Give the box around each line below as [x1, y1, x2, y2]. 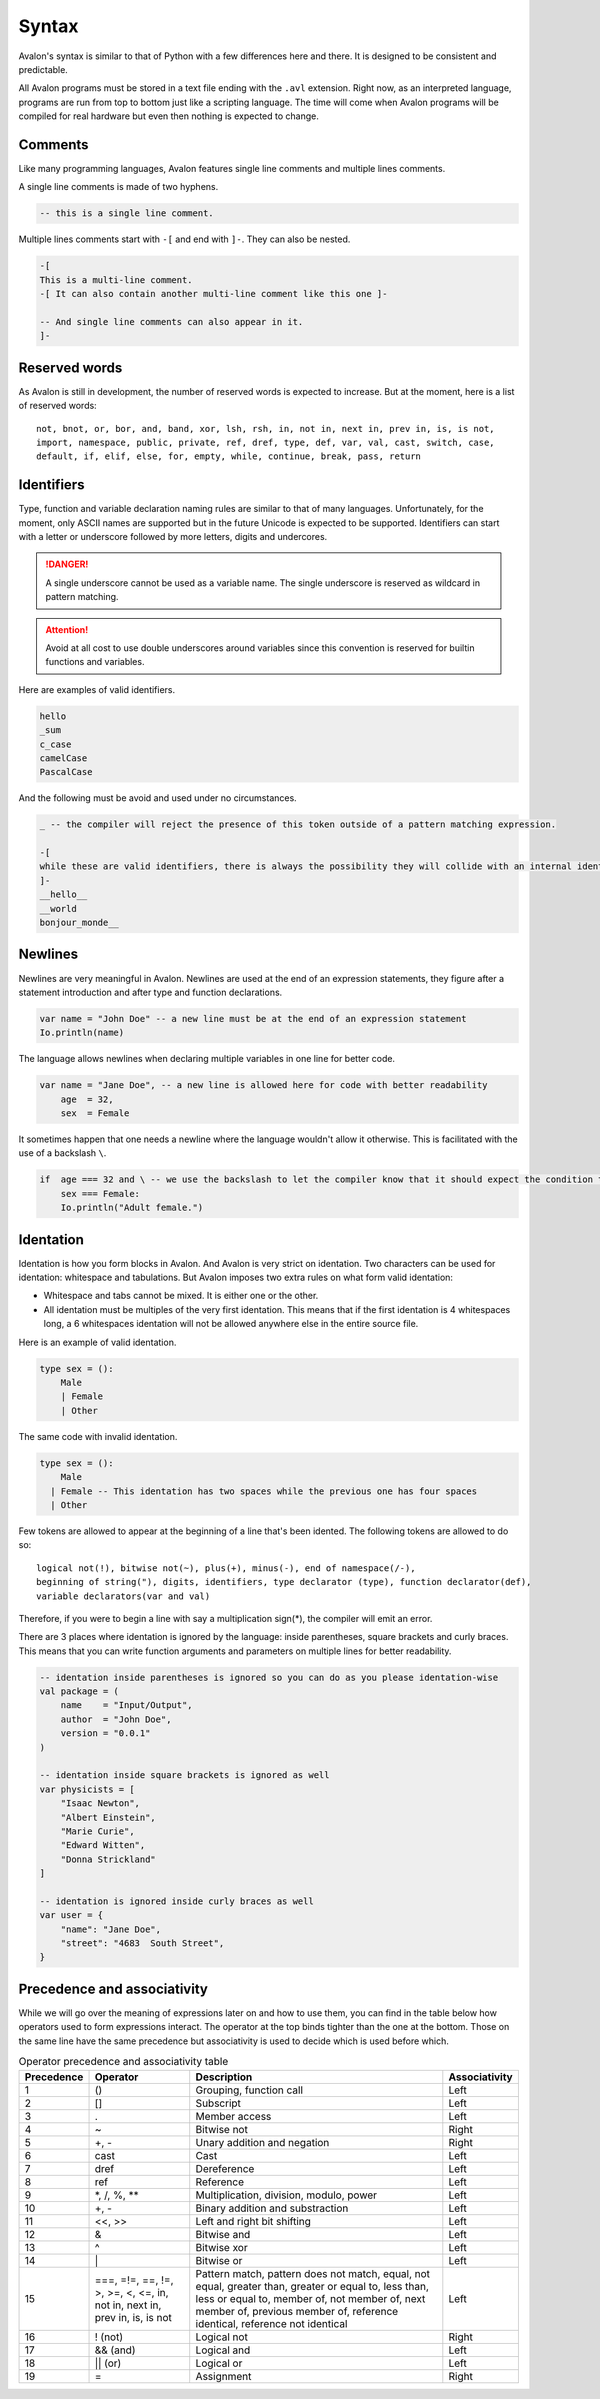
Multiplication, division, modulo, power [195, 2188, 378, 2202]
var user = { [39, 1910, 104, 1921]
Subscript [195, 2096, 242, 2110]
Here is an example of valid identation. [18, 1336, 177, 1348]
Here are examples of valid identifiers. [18, 683, 176, 695]
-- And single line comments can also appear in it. [39, 316, 304, 327]
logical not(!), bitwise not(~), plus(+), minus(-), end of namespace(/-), [36, 1562, 416, 1574]
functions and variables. [45, 656, 145, 668]
